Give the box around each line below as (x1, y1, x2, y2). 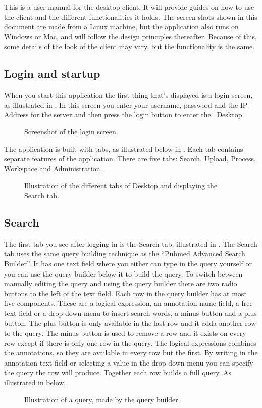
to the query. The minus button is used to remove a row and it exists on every (4, 328, 246, 338)
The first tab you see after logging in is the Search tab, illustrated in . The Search (4, 238, 257, 249)
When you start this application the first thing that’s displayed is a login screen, (4, 89, 253, 100)
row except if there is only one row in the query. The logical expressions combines (4, 337, 256, 348)
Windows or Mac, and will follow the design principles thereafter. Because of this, (4, 31, 257, 41)
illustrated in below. (4, 377, 66, 388)
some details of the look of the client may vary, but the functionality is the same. (4, 41, 255, 52)
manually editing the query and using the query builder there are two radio (4, 278, 237, 289)
